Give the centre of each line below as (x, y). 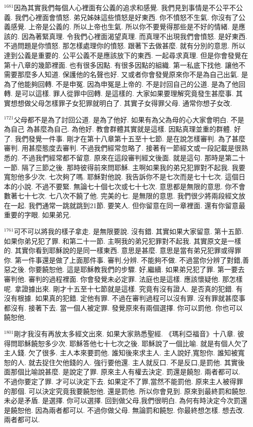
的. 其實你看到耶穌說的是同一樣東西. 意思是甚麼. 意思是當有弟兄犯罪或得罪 (123, 250)
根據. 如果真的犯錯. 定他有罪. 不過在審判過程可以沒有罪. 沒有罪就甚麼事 (131, 298)
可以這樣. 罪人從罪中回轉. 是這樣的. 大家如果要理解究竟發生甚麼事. (128, 93)
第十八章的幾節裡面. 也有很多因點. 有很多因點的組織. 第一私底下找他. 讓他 (121, 65)
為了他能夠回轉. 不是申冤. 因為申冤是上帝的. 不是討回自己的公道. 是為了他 (121, 84)
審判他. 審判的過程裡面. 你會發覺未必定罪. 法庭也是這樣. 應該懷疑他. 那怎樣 (123, 279)
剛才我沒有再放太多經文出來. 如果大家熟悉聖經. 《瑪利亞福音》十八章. (125, 333)
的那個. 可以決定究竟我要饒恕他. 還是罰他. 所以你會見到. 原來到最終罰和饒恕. (126, 391)
